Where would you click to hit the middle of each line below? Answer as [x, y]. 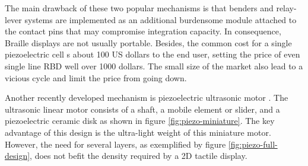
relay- [286, 8]
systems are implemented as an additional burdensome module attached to [161, 19]
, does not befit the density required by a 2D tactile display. [139, 156]
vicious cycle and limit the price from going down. [96, 77]
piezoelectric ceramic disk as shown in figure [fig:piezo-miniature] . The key [140, 121]
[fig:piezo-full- [253, 144]
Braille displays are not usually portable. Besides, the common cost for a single [148, 42]
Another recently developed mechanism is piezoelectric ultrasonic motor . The [147, 98]
